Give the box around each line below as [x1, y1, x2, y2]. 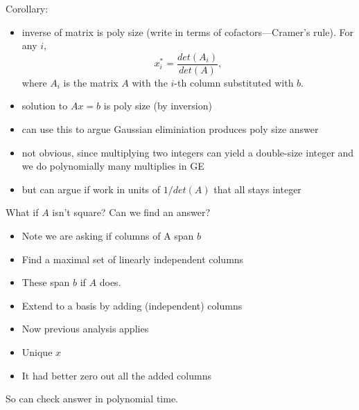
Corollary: [6, 1, 49, 15]
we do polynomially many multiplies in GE [21, 159, 204, 173]
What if [6, 205, 39, 220]
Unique [21, 344, 53, 359]
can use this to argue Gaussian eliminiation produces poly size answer [21, 122, 319, 136]
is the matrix [63, 75, 119, 89]
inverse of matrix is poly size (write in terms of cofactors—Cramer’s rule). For [21, 24, 353, 39]
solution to [21, 98, 68, 113]
